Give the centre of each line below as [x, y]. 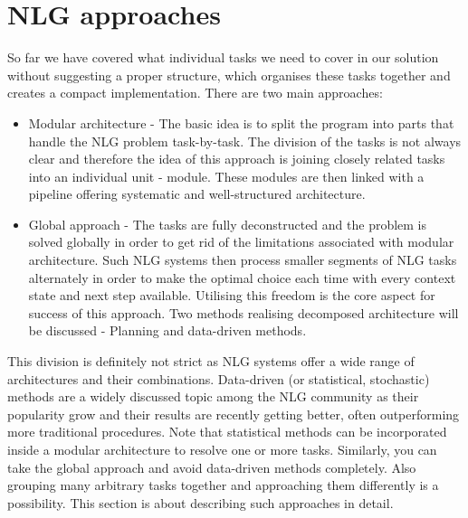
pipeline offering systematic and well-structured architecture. [197, 194]
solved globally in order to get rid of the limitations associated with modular [241, 242]
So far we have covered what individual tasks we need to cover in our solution [223, 57]
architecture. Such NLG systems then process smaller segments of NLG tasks [243, 260]
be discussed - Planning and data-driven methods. [167, 330]
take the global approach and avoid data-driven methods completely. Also [212, 467]
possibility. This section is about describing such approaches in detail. [201, 502]
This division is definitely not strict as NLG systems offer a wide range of [211, 361]
